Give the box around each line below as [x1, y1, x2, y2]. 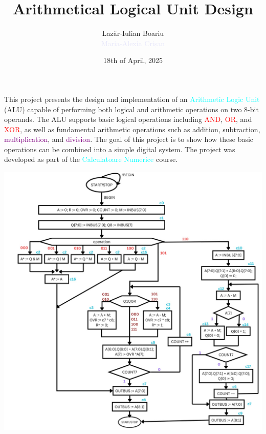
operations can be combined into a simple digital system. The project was [4, 143, 235, 154]
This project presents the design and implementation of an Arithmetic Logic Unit [4, 93, 260, 104]
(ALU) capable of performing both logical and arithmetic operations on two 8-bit [4, 104, 259, 114]
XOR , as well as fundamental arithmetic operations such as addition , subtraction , [4, 123, 260, 134]
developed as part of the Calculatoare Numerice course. [4, 154, 178, 164]
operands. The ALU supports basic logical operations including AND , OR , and [4, 114, 252, 125]
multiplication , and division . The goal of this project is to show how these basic [4, 134, 254, 144]
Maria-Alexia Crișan [101, 37, 165, 48]
